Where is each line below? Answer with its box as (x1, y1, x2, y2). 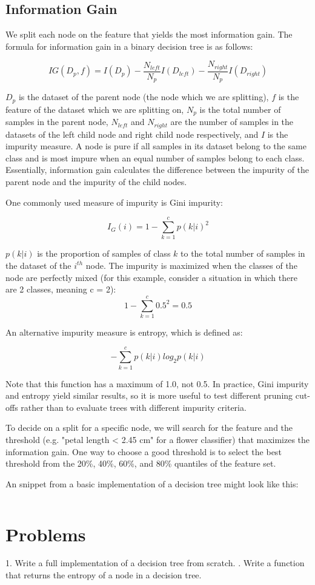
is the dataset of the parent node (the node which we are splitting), (18, 90, 269, 103)
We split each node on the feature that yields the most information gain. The (5, 28, 293, 41)
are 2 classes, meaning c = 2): (5, 283, 116, 296)
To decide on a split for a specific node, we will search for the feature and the (5, 421, 293, 434)
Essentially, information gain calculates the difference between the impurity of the (5, 163, 310, 176)
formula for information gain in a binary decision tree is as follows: (5, 39, 253, 52)
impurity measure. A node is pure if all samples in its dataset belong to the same (5, 140, 307, 152)
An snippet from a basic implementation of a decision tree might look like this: (5, 477, 299, 490)
